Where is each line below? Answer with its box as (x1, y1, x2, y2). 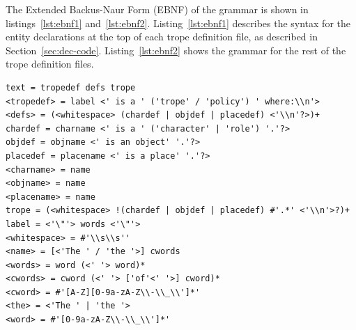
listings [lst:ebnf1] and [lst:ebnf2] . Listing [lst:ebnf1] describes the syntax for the (6, 15, 350, 30)
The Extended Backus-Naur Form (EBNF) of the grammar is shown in (6, 2, 309, 16)
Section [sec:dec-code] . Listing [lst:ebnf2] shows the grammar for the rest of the (6, 42, 346, 57)
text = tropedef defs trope (6, 82, 136, 93)
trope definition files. (6, 56, 94, 71)
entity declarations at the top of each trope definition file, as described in (6, 29, 318, 44)
